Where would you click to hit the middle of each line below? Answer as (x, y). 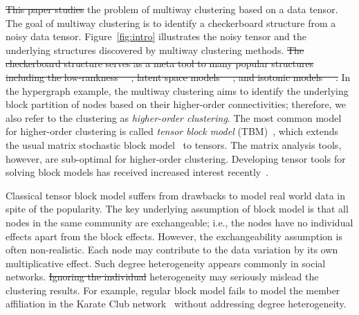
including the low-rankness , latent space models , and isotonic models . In (178, 76)
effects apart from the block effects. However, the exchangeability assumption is (174, 236)
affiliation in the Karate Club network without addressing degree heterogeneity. (176, 304)
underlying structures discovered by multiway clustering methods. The (155, 49)
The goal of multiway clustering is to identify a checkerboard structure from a (171, 22)
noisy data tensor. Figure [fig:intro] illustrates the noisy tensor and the (156, 36)
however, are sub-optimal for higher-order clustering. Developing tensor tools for (176, 158)
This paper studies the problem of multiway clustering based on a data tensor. (172, 9)
